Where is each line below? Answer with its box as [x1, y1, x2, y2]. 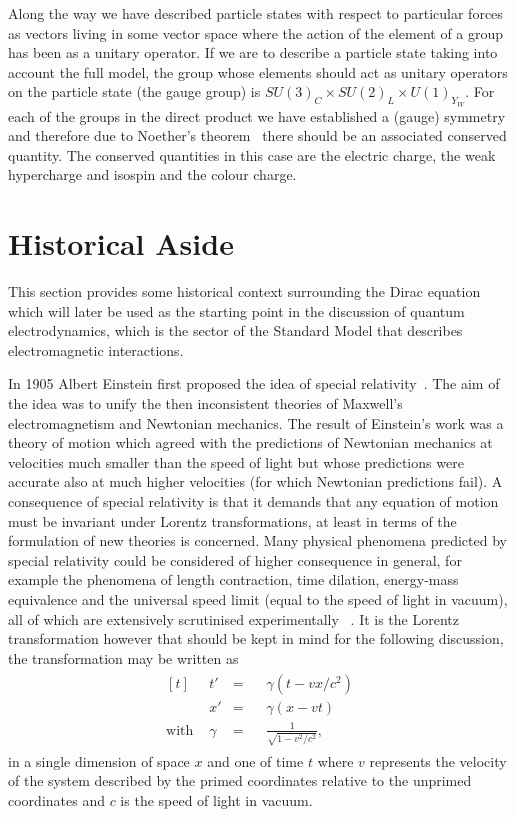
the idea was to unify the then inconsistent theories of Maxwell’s [8, 393, 403, 414]
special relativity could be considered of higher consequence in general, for [8, 549, 462, 570]
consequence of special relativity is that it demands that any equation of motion [8, 491, 499, 512]
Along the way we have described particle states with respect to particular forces [8, 3, 503, 23]
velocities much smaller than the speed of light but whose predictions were [8, 451, 464, 472]
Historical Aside [8, 223, 234, 264]
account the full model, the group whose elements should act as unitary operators [8, 61, 508, 82]
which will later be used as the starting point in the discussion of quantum [8, 300, 465, 321]
